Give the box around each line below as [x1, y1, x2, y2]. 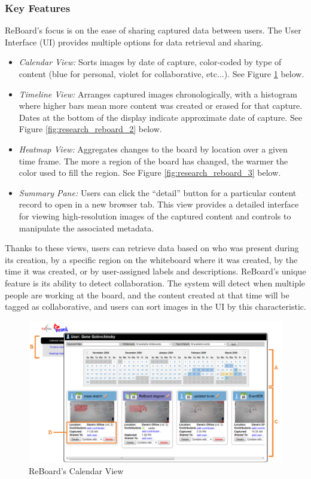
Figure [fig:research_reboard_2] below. [19, 123, 162, 135]
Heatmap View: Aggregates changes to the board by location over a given [19, 142, 288, 155]
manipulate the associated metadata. [19, 221, 154, 234]
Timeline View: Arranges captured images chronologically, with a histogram [19, 87, 297, 100]
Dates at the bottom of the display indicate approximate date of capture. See [19, 111, 303, 123]
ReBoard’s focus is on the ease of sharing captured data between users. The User [5, 24, 301, 36]
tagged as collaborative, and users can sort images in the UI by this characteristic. [5, 300, 306, 313]
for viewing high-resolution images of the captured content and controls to [19, 209, 291, 222]
